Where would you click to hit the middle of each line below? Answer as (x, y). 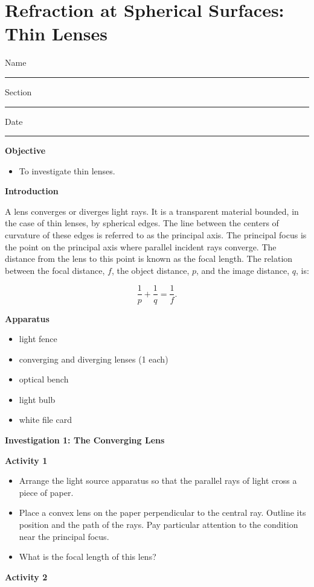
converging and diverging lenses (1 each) (94, 359)
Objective (25, 151)
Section (18, 91)
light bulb (37, 399)
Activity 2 (26, 576)
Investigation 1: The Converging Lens (85, 440)
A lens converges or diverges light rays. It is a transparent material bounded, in (152, 211)
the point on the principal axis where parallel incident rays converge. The (141, 246)
